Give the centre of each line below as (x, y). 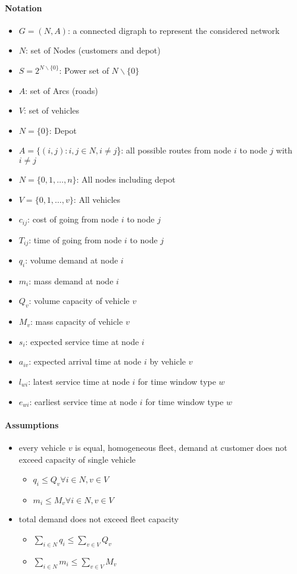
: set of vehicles (51, 110)
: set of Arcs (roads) (62, 90)
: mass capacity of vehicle (76, 321)
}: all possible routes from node (174, 150)
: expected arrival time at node (85, 361)
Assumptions (32, 424)
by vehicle (168, 361)
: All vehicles (97, 199)
